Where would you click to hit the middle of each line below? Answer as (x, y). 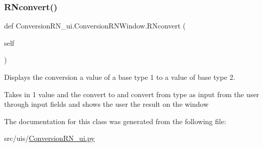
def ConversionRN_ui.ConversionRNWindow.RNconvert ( (95, 26)
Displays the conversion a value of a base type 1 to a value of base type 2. (120, 77)
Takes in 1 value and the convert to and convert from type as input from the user (132, 94)
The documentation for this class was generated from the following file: (115, 121)
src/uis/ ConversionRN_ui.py (50, 138)
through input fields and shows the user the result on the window (106, 104)
